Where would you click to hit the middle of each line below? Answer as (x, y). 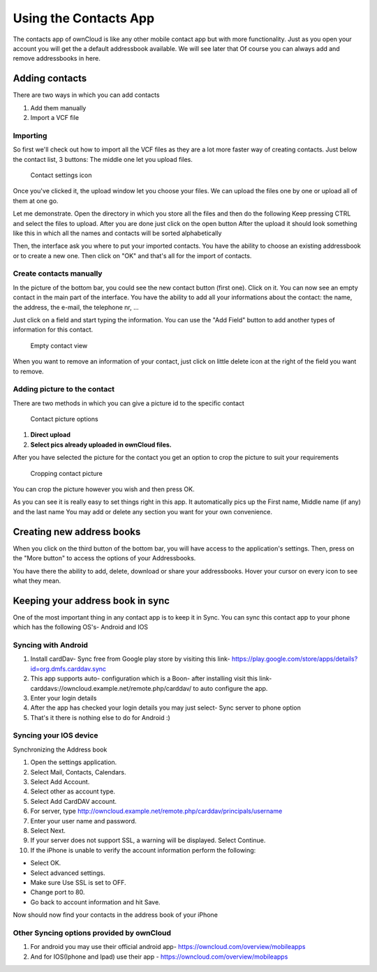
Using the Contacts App (84, 18)
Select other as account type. (73, 791)
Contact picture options (64, 419)
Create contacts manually (58, 274)
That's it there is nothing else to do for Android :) (100, 717)
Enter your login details (64, 698)
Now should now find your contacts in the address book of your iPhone (115, 915)
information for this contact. (53, 330)
